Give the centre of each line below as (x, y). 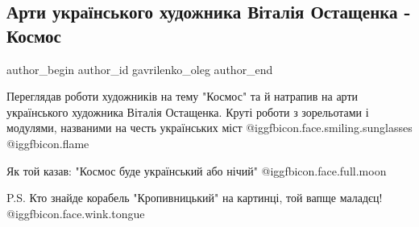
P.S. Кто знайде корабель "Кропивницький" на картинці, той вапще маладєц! (195, 198)
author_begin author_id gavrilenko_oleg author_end (140, 69)
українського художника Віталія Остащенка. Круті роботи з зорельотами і (188, 111)
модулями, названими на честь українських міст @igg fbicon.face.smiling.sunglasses (209, 128)
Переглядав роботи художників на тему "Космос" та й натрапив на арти (183, 96)
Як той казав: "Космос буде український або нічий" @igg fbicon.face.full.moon (197, 170)
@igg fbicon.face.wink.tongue (76, 213)
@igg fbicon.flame (48, 143)
